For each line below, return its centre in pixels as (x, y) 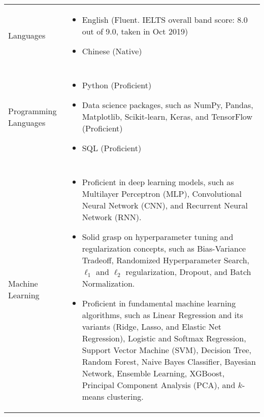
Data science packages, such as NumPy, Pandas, (168, 105)
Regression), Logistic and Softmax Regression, (164, 338)
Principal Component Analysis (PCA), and (159, 385)
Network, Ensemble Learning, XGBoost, (153, 373)
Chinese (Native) (112, 51)
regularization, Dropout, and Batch (188, 272)
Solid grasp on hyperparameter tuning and (158, 237)
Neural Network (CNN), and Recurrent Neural (165, 205)
